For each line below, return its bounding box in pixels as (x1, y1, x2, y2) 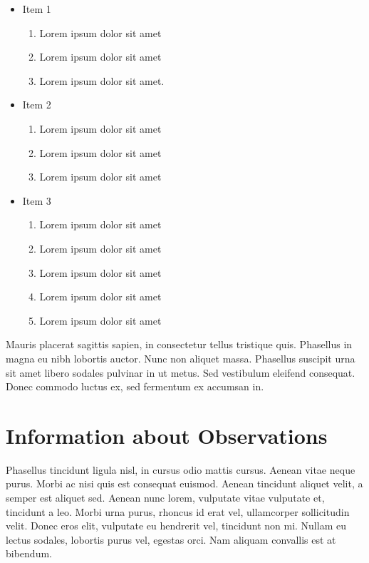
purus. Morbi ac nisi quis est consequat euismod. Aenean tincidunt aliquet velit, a (6, 476, 363, 491)
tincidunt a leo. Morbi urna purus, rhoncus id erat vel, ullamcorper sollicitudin (6, 504, 350, 519)
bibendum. (6, 546, 52, 561)
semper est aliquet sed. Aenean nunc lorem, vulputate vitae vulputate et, (6, 490, 325, 504)
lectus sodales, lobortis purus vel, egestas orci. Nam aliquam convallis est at (6, 532, 336, 547)
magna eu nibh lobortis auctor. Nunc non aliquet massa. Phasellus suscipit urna (6, 350, 355, 365)
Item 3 (22, 193, 51, 208)
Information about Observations (6, 420, 328, 450)
